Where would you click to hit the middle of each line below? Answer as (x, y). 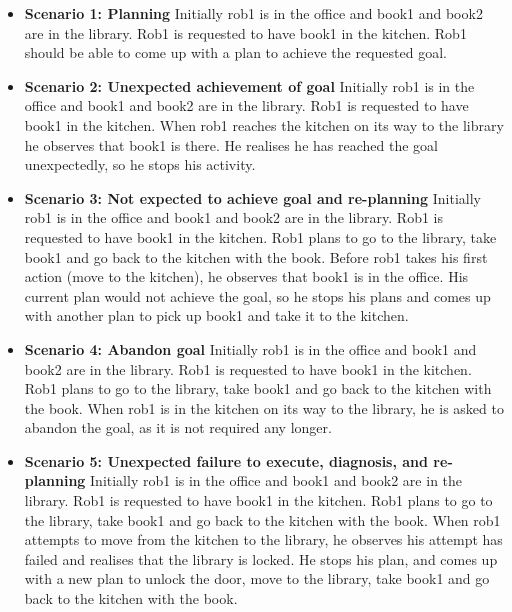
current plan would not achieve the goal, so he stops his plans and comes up (257, 295)
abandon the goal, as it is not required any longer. (178, 427)
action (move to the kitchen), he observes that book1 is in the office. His (246, 276)
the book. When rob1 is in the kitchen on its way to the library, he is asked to (264, 407)
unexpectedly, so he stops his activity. (140, 164)
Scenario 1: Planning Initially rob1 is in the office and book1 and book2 (253, 13)
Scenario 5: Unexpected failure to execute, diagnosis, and (226, 460)
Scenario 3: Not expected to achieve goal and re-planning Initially (252, 197)
